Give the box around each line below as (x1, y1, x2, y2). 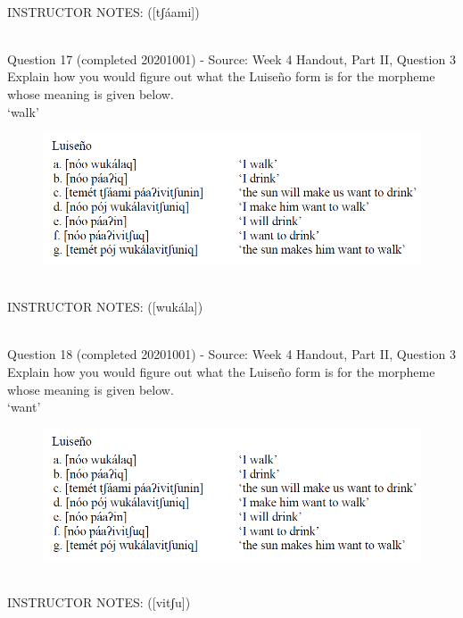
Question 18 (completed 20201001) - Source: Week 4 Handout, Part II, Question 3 (7, 345, 456, 363)
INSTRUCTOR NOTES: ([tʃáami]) (7, 2, 200, 21)
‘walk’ (7, 102, 39, 121)
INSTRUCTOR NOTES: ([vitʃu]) (7, 592, 191, 611)
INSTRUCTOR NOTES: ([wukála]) (7, 297, 203, 316)
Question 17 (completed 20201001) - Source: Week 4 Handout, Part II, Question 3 (7, 49, 456, 68)
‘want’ (7, 397, 41, 416)
